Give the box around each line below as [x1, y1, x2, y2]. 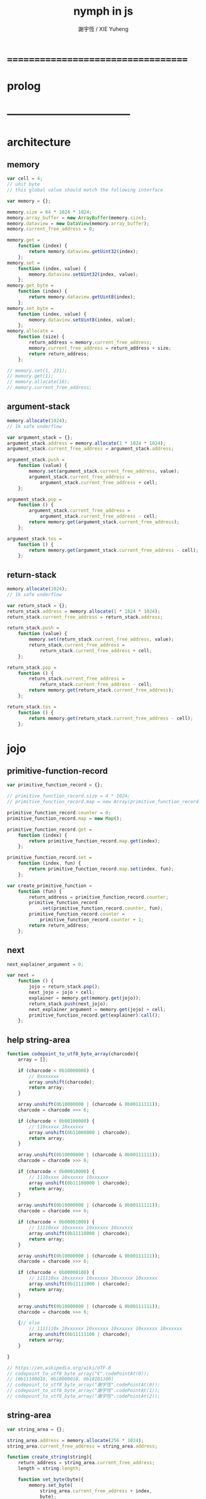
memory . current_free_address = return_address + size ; [29, 345, 172, 351]
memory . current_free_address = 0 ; [7, 226, 95, 232]
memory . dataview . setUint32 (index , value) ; [29, 271, 139, 278]
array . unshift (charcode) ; [29, 1079, 95, 1085]
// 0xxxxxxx [29, 1073, 60, 1080]
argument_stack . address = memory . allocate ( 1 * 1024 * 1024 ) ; [7, 440, 166, 446]
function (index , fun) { [18, 860, 81, 866]
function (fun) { [18, 888, 62, 894]
